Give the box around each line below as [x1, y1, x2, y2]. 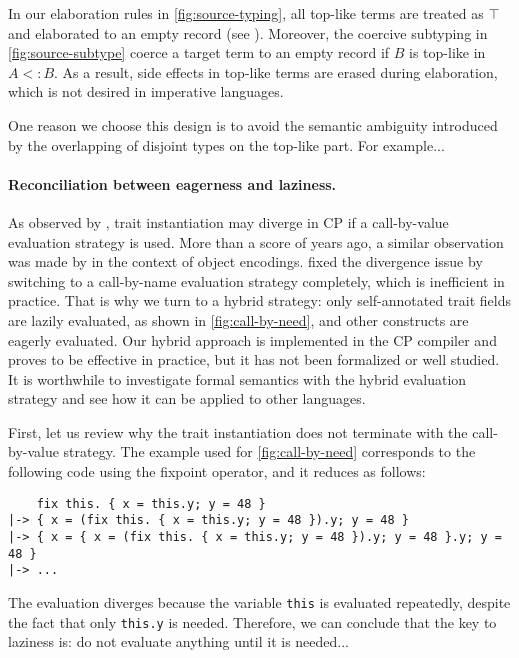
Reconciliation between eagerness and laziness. [8, 173, 337, 194]
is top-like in [409, 42, 486, 63]
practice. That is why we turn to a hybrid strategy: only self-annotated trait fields [8, 290, 511, 311]
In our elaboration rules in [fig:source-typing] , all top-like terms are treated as [8, 3, 484, 23]
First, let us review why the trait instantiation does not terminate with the [8, 421, 468, 442]
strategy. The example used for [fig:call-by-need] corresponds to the [63, 441, 476, 462]
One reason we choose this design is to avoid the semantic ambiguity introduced [8, 114, 498, 135]
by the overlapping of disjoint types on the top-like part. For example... [8, 134, 445, 155]
